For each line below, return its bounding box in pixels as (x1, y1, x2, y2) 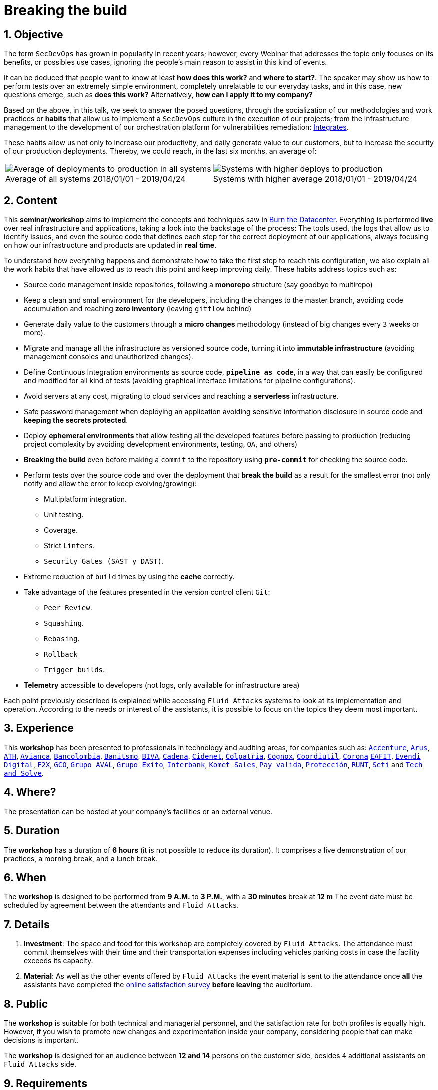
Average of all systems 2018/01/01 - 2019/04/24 (5, 174, 186, 184)
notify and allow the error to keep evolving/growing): (24, 479, 197, 488)
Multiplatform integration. (44, 495, 127, 504)
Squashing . (44, 619, 84, 628)
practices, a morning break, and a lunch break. (4, 854, 158, 863)
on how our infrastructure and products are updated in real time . (4, 241, 217, 250)
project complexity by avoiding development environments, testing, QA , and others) (24, 440, 298, 449)
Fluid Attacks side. (4, 1060, 77, 1069)
